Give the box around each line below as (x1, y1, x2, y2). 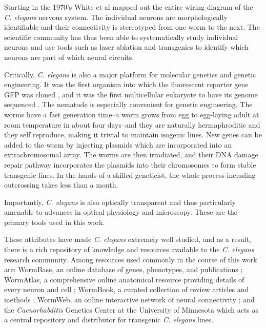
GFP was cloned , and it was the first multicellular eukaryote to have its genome (4, 89, 258, 99)
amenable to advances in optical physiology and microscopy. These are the (4, 207, 237, 217)
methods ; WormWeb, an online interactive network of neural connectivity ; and (4, 294, 255, 305)
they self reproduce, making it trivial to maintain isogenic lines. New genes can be (4, 129, 262, 140)
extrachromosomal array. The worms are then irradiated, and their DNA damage (4, 149, 258, 160)
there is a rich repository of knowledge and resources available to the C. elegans (4, 244, 254, 255)
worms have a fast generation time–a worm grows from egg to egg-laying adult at (4, 109, 259, 119)
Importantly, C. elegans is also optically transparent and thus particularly (4, 196, 236, 207)
